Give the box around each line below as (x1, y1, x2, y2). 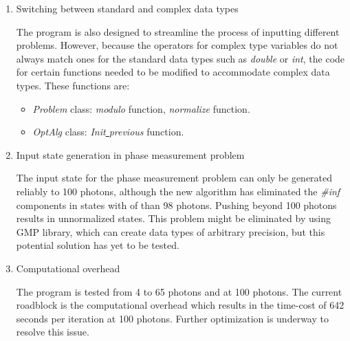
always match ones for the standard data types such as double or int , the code (16, 51, 345, 65)
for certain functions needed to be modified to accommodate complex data (16, 65, 330, 79)
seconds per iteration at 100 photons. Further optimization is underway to (16, 311, 329, 325)
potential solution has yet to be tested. (16, 238, 179, 252)
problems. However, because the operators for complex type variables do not (16, 38, 338, 52)
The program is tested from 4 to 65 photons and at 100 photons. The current (16, 284, 342, 298)
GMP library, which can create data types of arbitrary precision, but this (16, 224, 325, 239)
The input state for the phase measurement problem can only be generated (16, 170, 333, 185)
